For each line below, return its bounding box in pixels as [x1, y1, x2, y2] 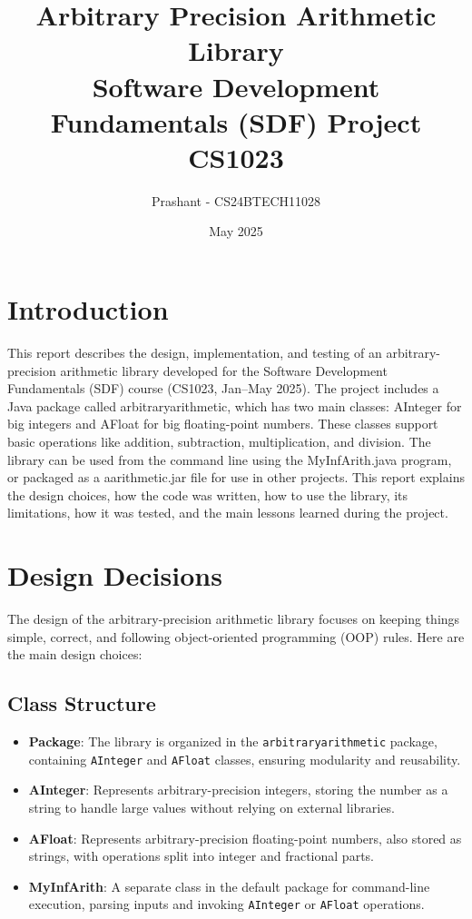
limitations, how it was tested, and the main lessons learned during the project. [7, 503, 448, 522]
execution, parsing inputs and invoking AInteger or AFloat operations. [28, 894, 425, 914]
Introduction [7, 291, 169, 328]
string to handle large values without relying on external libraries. [28, 797, 395, 816]
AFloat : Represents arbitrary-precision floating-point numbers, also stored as [28, 828, 462, 847]
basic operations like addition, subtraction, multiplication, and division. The [7, 431, 431, 450]
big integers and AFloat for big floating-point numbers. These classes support [7, 414, 438, 433]
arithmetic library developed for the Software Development [60, 361, 388, 380]
